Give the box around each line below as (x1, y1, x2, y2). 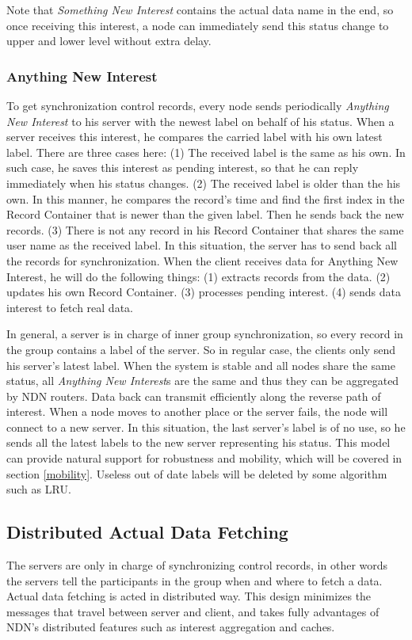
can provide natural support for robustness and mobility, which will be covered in (6, 450, 402, 467)
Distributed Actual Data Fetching (6, 520, 288, 544)
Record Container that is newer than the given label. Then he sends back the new (6, 206, 404, 223)
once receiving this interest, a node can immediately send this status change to (6, 17, 389, 33)
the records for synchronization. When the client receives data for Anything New (6, 252, 399, 269)
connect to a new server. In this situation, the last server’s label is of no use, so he (6, 418, 406, 435)
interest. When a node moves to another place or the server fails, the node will (6, 403, 388, 420)
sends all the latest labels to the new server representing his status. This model (6, 434, 391, 451)
